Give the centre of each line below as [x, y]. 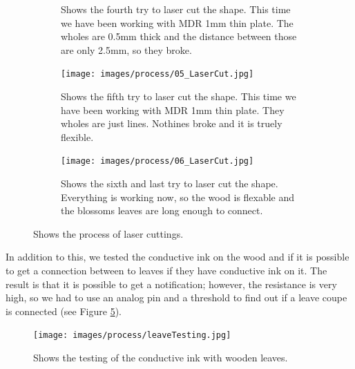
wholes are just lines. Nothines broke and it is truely [172, 123]
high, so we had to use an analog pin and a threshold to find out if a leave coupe [176, 297]
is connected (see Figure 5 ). [64, 311]
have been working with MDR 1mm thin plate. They [173, 110]
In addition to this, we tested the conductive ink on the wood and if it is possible [177, 257]
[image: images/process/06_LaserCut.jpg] [157, 161]
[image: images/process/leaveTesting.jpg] [132, 335]
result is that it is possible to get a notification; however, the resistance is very [171, 284]
